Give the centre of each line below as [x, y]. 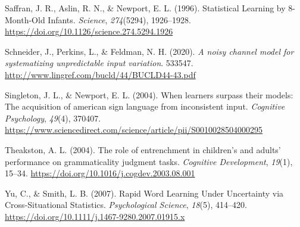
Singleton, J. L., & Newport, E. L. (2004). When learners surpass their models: [149, 94]
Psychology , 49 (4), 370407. [53, 118]
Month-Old [25, 19]
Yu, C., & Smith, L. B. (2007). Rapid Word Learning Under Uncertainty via [144, 193]
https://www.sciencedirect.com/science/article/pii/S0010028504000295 [134, 130]
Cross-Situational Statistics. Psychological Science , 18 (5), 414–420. [126, 205]
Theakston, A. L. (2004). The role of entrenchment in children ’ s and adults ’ [143, 149]
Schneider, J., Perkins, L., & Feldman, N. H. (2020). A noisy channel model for [149, 51]
